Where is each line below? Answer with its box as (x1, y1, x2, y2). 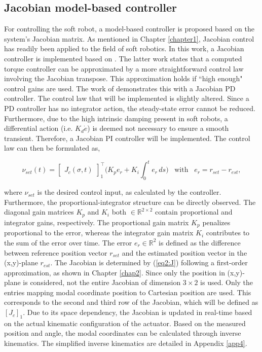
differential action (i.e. (4, 123, 73, 133)
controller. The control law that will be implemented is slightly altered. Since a (4, 93, 249, 103)
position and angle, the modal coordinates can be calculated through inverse (4, 328, 241, 338)
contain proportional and (155, 206, 233, 217)
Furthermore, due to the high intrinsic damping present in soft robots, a (4, 113, 228, 123)
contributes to (206, 227, 250, 238)
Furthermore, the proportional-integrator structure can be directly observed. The (4, 196, 256, 207)
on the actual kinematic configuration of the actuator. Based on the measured (4, 318, 246, 328)
